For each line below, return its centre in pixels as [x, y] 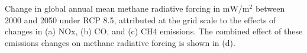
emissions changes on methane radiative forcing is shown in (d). [120, 42]
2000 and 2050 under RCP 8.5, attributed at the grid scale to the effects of [140, 20]
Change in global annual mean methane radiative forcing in [113, 8]
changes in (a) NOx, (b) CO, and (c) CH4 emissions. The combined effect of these [154, 31]
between [270, 8]
